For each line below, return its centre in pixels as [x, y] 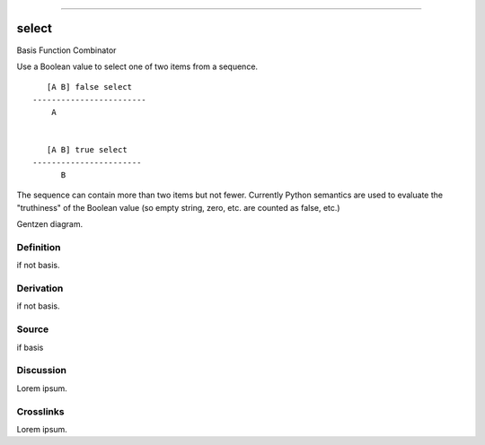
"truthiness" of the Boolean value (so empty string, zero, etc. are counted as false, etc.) [178, 207]
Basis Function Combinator [66, 50]
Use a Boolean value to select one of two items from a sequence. [137, 66]
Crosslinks [40, 411]
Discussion [42, 371]
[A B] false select [89, 87]
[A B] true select [87, 150]
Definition [39, 247]
